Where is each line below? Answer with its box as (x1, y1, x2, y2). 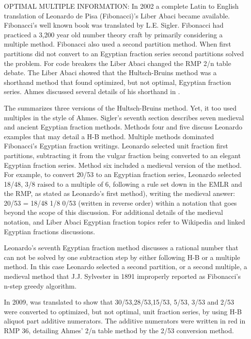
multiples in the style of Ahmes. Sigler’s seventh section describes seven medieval (4, 112, 244, 122)
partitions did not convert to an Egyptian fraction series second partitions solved (4, 48, 244, 58)
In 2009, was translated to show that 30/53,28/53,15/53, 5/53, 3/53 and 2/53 (4, 297, 235, 307)
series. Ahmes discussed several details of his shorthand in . (4, 86, 180, 97)
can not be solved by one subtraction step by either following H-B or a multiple (4, 252, 240, 262)
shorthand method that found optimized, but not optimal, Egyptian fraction (4, 77, 231, 87)
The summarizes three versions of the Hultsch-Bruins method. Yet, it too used (4, 102, 236, 113)
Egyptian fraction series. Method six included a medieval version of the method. (4, 160, 242, 170)
